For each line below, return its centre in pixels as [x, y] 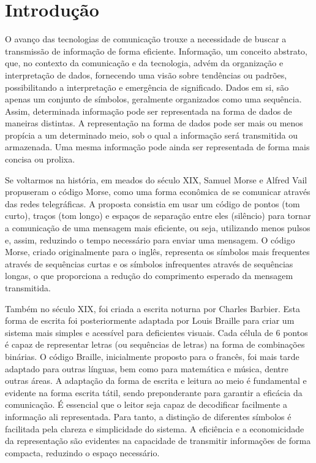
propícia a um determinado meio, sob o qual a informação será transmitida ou [151, 135]
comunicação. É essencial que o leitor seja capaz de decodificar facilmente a [146, 404]
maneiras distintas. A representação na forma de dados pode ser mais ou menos [154, 123]
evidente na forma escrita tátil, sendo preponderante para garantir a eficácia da [154, 392]
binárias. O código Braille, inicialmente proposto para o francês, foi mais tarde [152, 356]
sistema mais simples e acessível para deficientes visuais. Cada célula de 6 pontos [156, 332]
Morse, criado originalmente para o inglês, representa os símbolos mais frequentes [157, 252]
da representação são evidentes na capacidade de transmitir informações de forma [158, 441]
